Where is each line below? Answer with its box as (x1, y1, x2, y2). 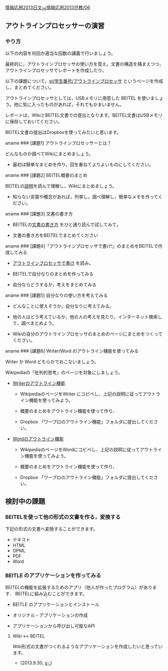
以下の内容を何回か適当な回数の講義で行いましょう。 (5, 50, 116, 57)
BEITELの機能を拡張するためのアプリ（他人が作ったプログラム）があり (5, 585, 153, 591)
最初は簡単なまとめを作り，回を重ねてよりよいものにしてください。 (12, 161, 154, 168)
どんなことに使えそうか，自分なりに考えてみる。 (12, 303, 115, 309)
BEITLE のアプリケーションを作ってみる (5, 572, 101, 579)
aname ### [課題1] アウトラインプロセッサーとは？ (5, 140, 112, 146)
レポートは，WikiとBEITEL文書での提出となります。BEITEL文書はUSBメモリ (5, 112, 163, 118)
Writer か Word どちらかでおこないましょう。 (5, 359, 99, 365)
